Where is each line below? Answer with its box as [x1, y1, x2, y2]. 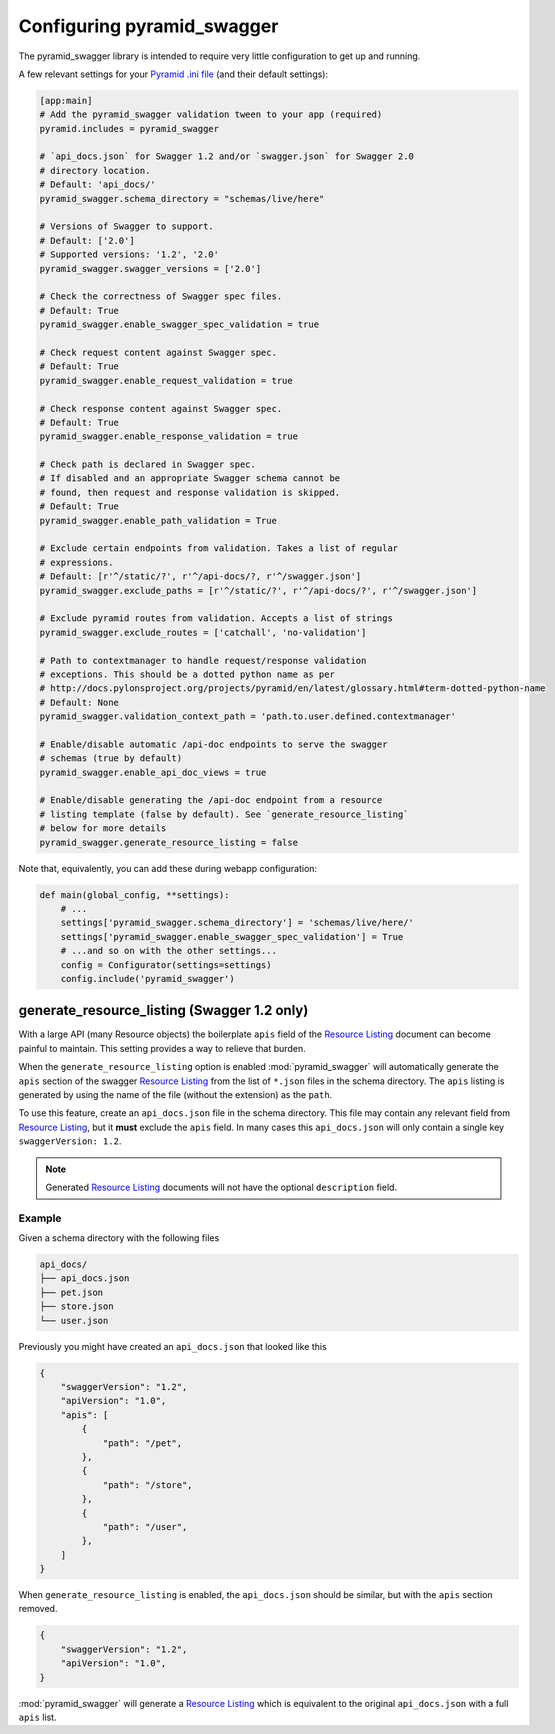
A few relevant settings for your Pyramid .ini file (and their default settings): [18, 68, 329, 80]
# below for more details [39, 823, 167, 834]
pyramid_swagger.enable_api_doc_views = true [39, 766, 267, 778]
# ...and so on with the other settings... [60, 945, 277, 957]
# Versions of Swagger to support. [39, 221, 214, 232]
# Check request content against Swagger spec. [39, 346, 277, 358]
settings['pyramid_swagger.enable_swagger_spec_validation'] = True [60, 931, 404, 942]
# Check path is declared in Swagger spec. [39, 459, 257, 470]
